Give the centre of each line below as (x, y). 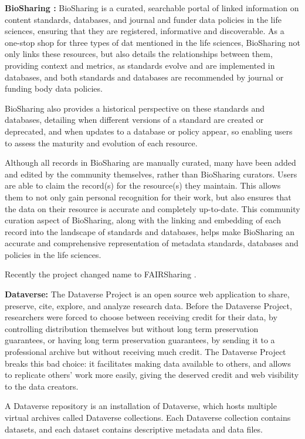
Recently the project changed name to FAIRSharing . (101, 274)
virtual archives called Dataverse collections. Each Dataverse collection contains (148, 417)
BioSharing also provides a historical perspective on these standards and (135, 108)
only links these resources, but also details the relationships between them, (139, 54)
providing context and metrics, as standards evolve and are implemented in (140, 65)
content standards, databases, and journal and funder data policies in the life (143, 19)
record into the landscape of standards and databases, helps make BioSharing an (150, 231)
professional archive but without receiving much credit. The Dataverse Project (145, 352)
